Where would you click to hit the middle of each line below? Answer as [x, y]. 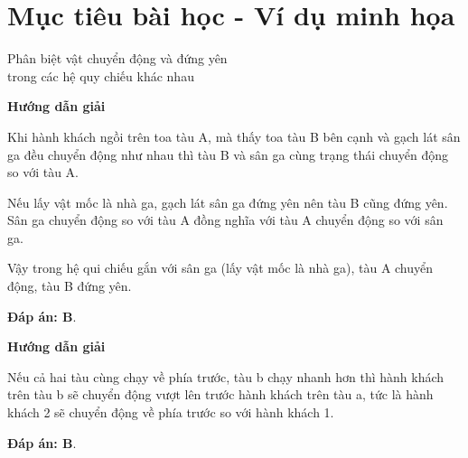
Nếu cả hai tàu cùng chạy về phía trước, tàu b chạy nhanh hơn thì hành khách [226, 376]
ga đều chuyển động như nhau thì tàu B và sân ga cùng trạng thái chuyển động [228, 154]
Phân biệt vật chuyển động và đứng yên [117, 58]
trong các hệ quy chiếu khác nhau [101, 75]
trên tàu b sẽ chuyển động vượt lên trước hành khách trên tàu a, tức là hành [220, 394]
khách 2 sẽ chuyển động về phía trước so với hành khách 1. [171, 412]
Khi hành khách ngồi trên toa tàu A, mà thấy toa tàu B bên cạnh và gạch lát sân [234, 136]
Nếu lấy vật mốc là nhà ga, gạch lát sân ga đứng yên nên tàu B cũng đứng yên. [228, 202]
